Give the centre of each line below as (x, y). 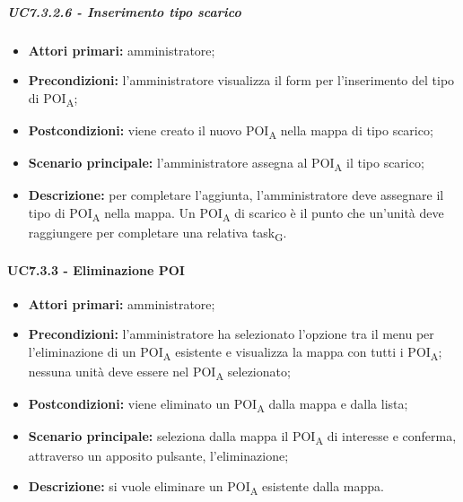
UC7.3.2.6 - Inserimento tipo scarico (124, 11)
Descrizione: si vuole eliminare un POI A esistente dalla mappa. (206, 487)
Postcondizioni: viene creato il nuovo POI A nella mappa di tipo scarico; (231, 131)
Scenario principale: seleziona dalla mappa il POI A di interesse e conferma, (242, 437)
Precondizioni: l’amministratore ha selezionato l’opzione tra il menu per (231, 334)
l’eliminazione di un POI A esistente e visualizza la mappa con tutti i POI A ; (235, 352)
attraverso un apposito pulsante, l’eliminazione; (158, 456)
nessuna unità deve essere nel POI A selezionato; (159, 372)
